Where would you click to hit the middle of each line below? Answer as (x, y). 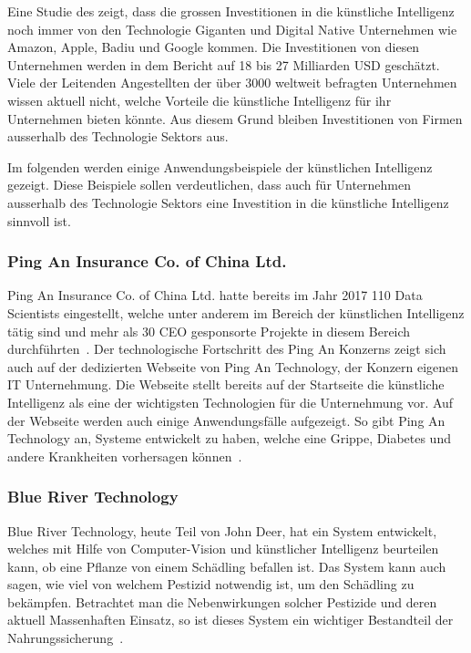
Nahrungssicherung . (66, 638)
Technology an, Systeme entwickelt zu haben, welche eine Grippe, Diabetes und (229, 438)
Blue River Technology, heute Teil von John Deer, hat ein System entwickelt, (222, 530)
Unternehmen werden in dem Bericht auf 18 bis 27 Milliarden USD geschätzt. (224, 64)
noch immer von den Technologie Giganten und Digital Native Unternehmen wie (232, 29)
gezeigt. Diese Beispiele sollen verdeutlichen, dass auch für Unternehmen (210, 185)
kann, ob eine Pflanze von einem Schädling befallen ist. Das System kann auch (227, 566)
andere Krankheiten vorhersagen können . (125, 456)
